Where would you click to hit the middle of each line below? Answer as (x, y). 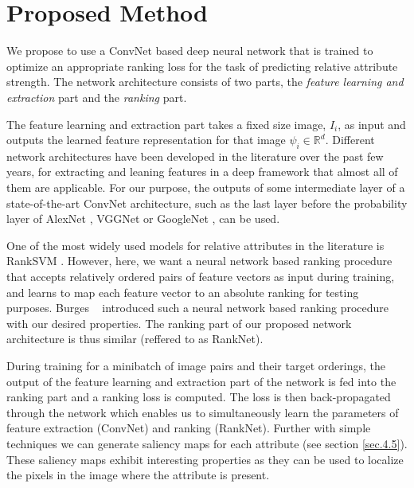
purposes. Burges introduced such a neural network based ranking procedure (198, 308)
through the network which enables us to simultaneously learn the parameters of (203, 412)
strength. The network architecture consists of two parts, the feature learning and (205, 82)
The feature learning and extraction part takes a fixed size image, (166, 124)
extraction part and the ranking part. (97, 97)
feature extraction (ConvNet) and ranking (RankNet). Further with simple (189, 428)
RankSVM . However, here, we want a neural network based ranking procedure (199, 261)
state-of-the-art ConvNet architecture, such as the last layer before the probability (207, 203)
